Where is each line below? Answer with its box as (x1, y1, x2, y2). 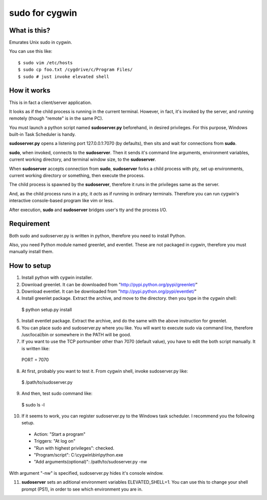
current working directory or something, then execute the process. (9, 173, 145, 179)
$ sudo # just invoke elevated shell (18, 74, 110, 79)
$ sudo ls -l (21, 402, 45, 408)
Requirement (9, 220, 50, 228)
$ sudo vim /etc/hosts (18, 60, 73, 65)
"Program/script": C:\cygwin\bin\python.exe (34, 452, 124, 458)
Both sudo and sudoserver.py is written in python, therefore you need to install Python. (9, 232, 186, 238)
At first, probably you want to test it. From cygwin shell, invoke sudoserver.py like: (21, 368, 188, 374)
